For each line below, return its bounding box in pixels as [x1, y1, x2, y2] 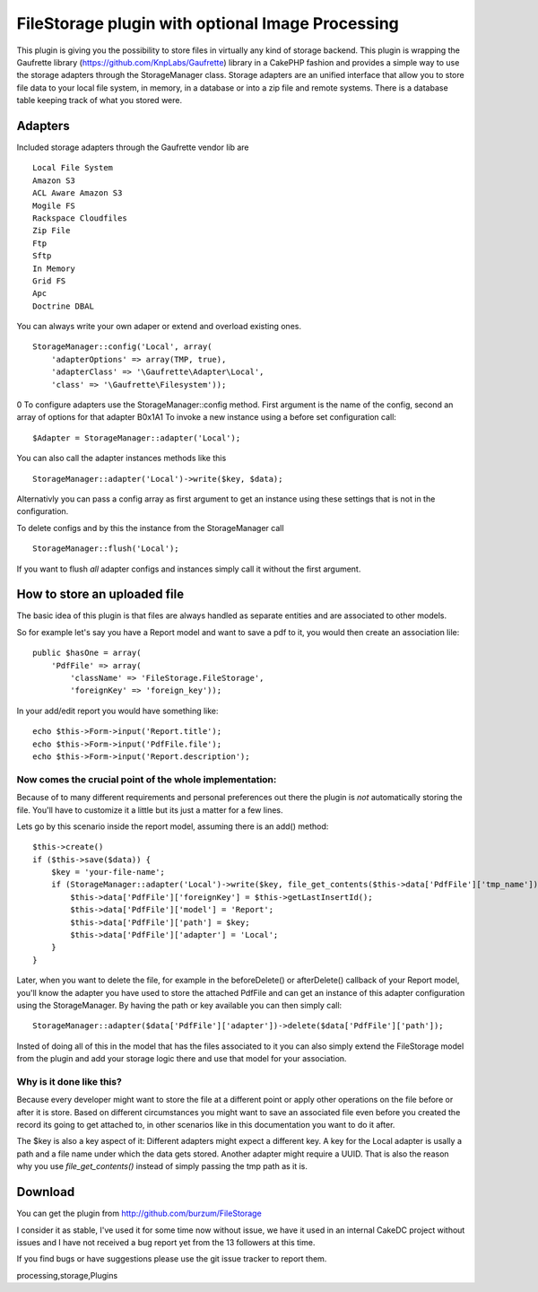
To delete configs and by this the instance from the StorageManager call [16, 522, 284, 533]
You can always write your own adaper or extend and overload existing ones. [16, 321, 302, 332]
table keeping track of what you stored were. [16, 95, 183, 106]
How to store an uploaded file [16, 587, 184, 602]
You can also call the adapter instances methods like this [16, 453, 227, 464]
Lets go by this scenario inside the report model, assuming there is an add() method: [16, 821, 329, 832]
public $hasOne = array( [32, 648, 142, 659]
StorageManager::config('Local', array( [32, 342, 213, 352]
